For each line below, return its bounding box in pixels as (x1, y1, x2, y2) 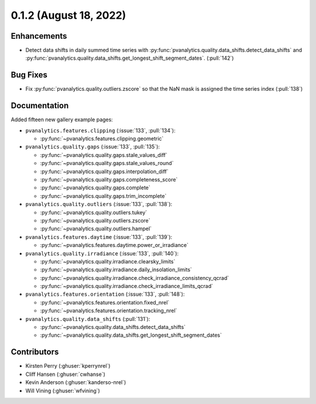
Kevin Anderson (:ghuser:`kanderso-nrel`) (25, 379, 126, 386)
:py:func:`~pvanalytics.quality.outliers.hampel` (40, 225, 152, 232)
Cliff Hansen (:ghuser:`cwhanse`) (25, 371, 105, 378)
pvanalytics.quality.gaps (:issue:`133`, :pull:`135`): (25, 143, 160, 150)
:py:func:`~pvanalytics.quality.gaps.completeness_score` (40, 176, 178, 183)
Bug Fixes (11, 70, 48, 80)
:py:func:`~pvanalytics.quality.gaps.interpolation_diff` (40, 167, 169, 175)
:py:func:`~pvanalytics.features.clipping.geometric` (40, 135, 164, 142)
